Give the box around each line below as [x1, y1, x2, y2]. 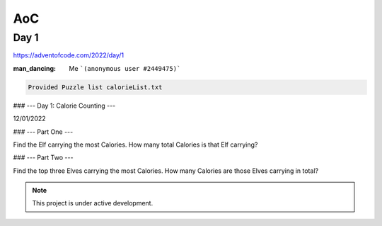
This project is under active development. [32, 199, 154, 208]
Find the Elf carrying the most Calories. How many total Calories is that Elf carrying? [13, 140, 258, 149]
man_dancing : [13, 64, 57, 72]
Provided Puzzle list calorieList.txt [28, 83, 163, 91]
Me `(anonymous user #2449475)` [69, 64, 181, 72]
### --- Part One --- [13, 128, 74, 136]
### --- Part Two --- [13, 153, 74, 162]
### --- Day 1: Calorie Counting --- [13, 101, 116, 110]
